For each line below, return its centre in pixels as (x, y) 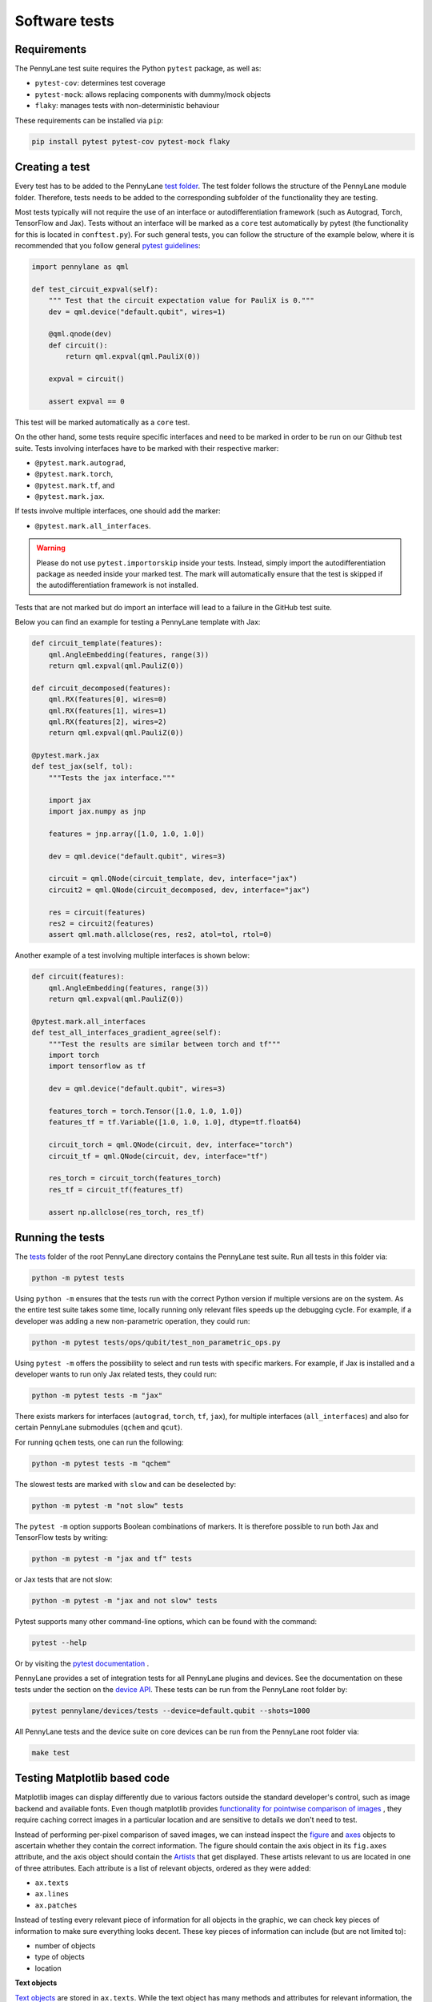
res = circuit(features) (97, 912)
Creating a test (52, 167)
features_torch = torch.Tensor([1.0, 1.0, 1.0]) (146, 1111)
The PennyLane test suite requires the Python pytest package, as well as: (138, 69)
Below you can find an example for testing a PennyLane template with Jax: (138, 622)
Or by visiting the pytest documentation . (82, 1664)
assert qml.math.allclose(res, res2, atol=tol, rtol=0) (160, 935)
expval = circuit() (87, 379)
